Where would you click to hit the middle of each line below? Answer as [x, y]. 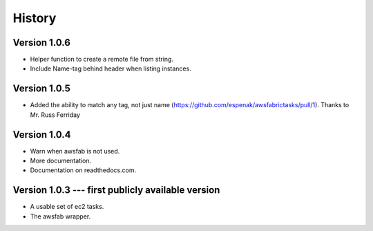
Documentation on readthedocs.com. [83, 170]
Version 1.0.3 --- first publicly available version [116, 190]
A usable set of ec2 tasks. [67, 207]
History [35, 18]
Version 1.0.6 [41, 43]
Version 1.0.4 [42, 135]
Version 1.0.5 [41, 89]
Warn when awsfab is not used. [75, 151]
